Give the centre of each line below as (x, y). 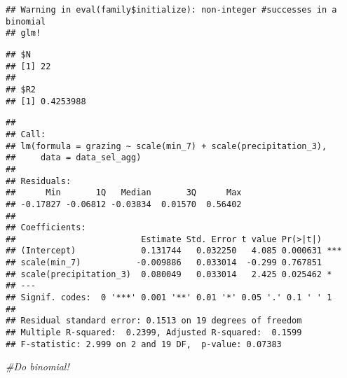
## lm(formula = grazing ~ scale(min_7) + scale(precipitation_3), (166, 146)
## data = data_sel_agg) (74, 158)
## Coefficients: (46, 228)
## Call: (26, 134)
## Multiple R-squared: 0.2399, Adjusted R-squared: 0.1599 (154, 333)
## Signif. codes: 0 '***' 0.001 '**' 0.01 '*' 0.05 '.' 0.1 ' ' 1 (169, 298)
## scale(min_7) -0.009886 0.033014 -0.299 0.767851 (164, 263)
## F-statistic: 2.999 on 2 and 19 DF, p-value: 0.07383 (144, 344)
